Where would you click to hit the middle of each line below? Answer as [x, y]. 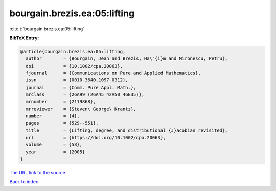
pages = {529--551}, [62, 123]
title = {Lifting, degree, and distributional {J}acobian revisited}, [127, 130]
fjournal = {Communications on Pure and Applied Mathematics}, [113, 73]
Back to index [24, 182]
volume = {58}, [54, 145]
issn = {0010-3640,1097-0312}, [77, 80]
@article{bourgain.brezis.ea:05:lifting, [73, 51]
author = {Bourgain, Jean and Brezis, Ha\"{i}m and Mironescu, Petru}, [127, 59]
